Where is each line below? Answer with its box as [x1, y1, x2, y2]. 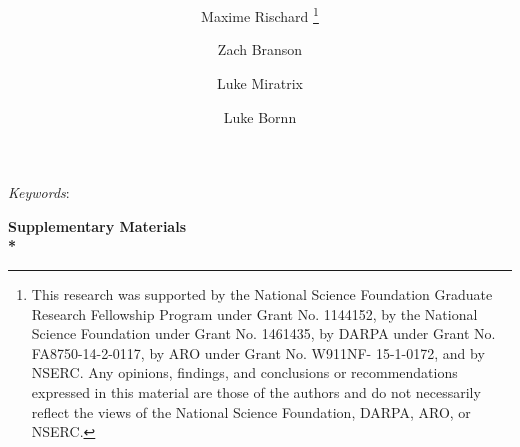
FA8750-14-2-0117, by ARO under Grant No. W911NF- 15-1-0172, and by [31, 342, 485, 363]
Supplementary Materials [8, 215, 186, 236]
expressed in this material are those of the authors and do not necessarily [31, 381, 481, 402]
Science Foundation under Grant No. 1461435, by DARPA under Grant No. [31, 323, 496, 344]
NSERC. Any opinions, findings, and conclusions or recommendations [31, 362, 458, 383]
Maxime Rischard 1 [201, 3, 319, 26]
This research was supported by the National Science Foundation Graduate [31, 284, 493, 304]
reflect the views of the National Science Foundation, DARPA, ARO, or [31, 401, 471, 422]
